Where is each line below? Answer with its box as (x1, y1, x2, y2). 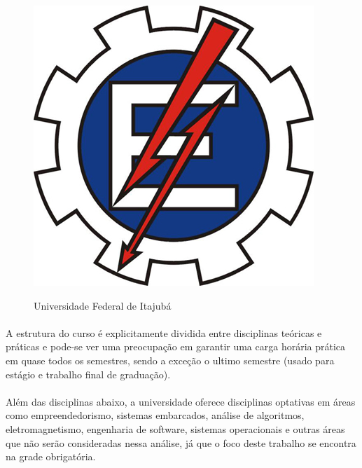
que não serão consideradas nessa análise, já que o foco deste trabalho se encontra (6, 435, 356, 450)
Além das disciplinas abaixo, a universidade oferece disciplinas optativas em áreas (6, 394, 356, 408)
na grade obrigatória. (6, 449, 96, 464)
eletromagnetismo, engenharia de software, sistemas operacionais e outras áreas (6, 421, 345, 436)
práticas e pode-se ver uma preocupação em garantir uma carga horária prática (6, 339, 346, 354)
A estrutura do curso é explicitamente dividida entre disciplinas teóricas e (6, 325, 322, 340)
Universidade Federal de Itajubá (34, 298, 172, 312)
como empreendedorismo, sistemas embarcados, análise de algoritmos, (6, 408, 305, 422)
